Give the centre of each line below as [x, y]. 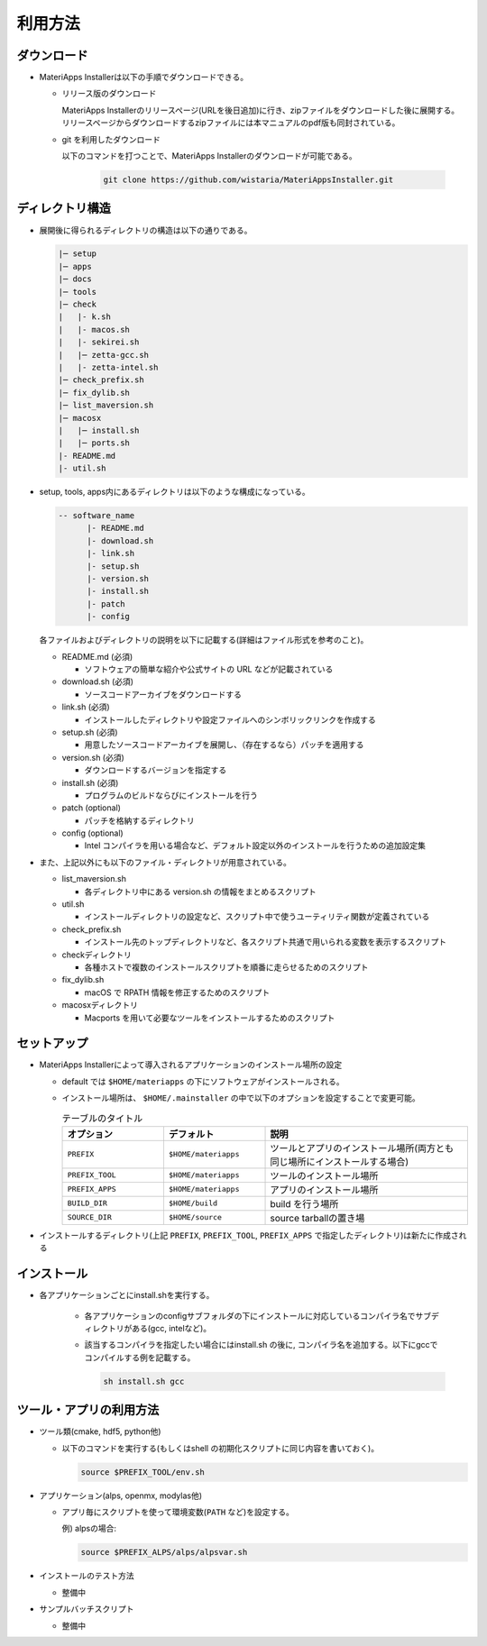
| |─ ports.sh [94, 443]
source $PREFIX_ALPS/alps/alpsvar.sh [164, 1552]
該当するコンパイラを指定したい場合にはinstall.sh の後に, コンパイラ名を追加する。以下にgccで [261, 1345]
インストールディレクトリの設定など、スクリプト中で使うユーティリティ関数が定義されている [257, 917]
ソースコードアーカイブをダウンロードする [163, 694]
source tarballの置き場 [317, 1218]
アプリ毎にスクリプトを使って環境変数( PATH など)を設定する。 [178, 1512]
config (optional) [92, 833]
